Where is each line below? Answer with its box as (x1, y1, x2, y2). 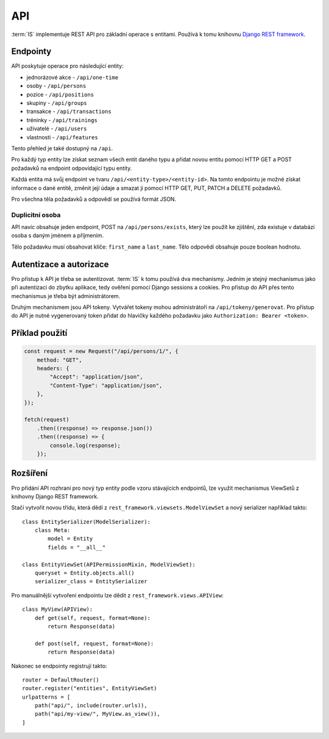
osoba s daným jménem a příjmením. (11, 232, 104, 239)
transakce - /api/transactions (26, 107, 112, 115)
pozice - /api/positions (26, 90, 94, 98)
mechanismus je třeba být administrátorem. (11, 292, 121, 299)
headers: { (37, 365, 69, 372)
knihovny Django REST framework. (11, 492, 99, 500)
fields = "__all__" (48, 544, 106, 551)
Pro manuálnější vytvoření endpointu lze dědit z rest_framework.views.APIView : (11, 591, 224, 599)
